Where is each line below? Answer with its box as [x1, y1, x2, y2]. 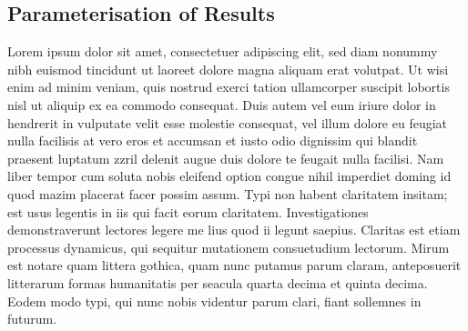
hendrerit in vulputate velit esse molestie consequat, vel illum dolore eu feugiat [7, 113, 448, 132]
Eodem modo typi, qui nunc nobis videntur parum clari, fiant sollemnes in [7, 291, 422, 310]
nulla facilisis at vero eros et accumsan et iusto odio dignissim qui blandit [7, 131, 418, 150]
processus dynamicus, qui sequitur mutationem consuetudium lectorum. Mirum [7, 237, 450, 256]
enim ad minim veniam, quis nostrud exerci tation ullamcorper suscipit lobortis [7, 77, 450, 96]
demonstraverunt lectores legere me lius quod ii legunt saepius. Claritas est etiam [7, 220, 461, 239]
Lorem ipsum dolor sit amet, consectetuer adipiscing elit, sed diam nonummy [7, 42, 438, 61]
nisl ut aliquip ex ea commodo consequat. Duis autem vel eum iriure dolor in [7, 95, 436, 114]
